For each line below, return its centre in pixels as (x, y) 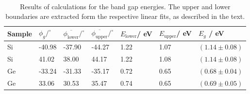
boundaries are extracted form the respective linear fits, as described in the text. (125, 16)
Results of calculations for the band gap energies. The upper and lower (125, 6)
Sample (20, 33)
